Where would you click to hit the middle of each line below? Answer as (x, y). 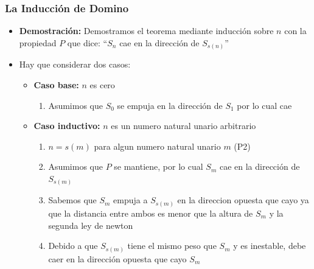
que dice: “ (87, 42)
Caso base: (56, 84)
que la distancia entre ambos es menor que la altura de (151, 213)
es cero (102, 84)
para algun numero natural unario (157, 146)
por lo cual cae (264, 105)
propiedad (38, 42)
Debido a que (73, 246)
